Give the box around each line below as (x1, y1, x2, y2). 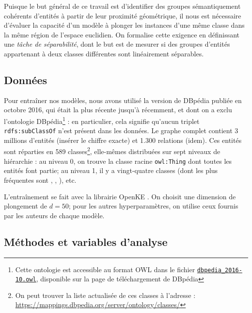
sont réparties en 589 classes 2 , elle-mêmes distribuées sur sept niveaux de (4, 145, 220, 156)
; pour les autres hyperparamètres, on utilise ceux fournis (68, 201, 238, 211)
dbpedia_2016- (197, 266, 242, 274)
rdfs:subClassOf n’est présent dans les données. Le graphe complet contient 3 (4, 125, 238, 136)
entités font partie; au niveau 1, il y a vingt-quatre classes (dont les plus (4, 165, 218, 175)
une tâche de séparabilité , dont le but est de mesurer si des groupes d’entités (4, 39, 230, 49)
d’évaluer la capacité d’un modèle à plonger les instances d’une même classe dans (4, 20, 245, 30)
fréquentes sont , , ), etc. (4, 174, 77, 185)
